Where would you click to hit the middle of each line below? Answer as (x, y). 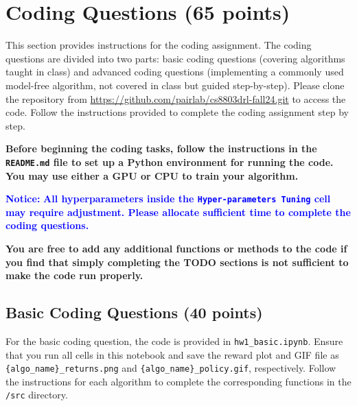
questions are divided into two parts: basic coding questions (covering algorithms (175, 58)
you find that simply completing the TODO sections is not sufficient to (177, 262)
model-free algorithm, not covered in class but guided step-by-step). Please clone (175, 85)
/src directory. (37, 395)
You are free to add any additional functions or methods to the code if (176, 248)
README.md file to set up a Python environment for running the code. (170, 162)
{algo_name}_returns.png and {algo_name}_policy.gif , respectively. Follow (171, 368)
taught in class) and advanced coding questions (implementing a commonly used (175, 72)
